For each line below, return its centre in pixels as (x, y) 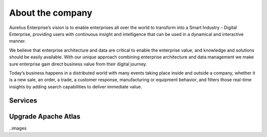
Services (23, 101)
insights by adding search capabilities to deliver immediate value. (76, 86)
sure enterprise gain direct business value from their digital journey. (78, 64)
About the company (51, 13)
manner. (18, 41)
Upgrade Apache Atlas (45, 116)
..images (18, 128)
